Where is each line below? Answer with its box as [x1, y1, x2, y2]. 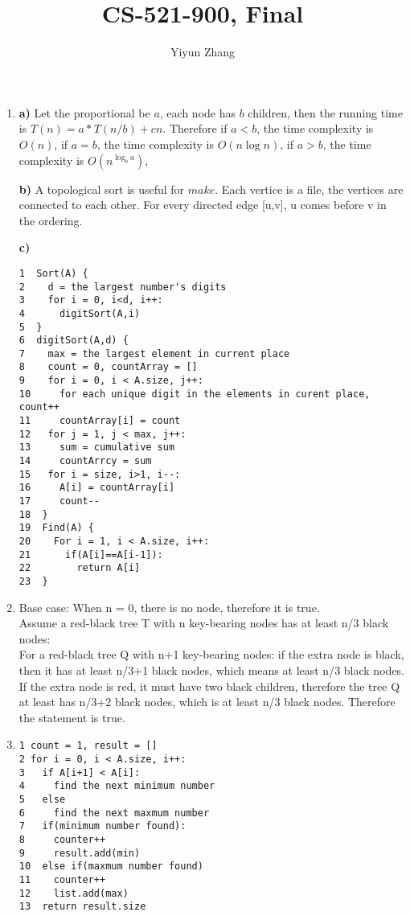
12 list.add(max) [18, 887, 129, 899]
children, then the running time [248, 104, 403, 121]
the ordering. [18, 212, 83, 228]
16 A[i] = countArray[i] [18, 482, 175, 494]
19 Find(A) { [18, 522, 94, 534]
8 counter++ [18, 833, 106, 845]
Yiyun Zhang [170, 43, 236, 60]
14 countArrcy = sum [18, 455, 152, 467]
